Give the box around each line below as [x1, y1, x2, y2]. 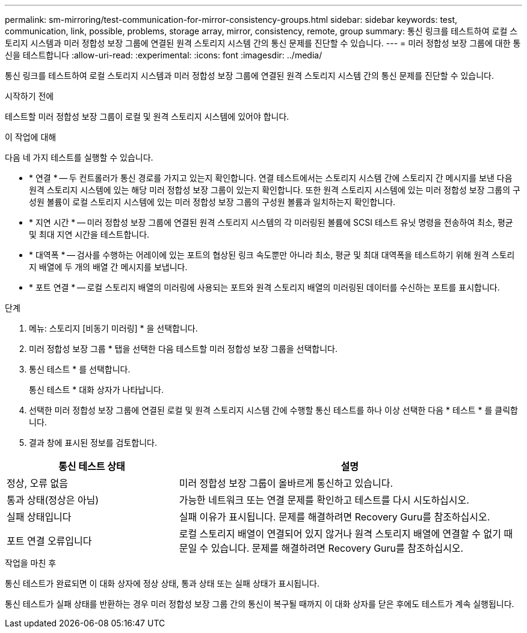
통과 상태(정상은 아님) [7, 494, 99, 506]
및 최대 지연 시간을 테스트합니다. [29, 229, 150, 239]
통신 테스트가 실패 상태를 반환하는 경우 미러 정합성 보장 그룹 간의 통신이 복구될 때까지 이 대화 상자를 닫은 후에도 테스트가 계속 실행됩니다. [5, 599, 514, 609]
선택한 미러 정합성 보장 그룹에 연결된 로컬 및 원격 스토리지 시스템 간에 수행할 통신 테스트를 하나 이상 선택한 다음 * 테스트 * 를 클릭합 [29, 405, 518, 415]
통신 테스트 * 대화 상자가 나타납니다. [29, 384, 164, 395]
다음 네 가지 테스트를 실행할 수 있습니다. [5, 152, 153, 162]
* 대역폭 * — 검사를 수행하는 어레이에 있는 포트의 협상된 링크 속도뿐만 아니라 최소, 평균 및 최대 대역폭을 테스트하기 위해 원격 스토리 [29, 250, 515, 260]
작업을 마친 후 [5, 558, 57, 568]
